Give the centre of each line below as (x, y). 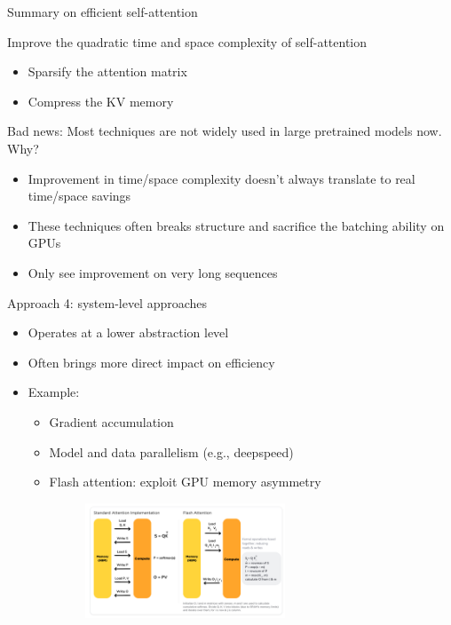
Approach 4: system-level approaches (107, 302)
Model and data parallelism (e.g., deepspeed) (171, 451)
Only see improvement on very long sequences (153, 272)
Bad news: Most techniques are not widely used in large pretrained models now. (225, 131)
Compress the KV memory (101, 101)
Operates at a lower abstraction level (128, 332)
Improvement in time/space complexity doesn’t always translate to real (222, 178)
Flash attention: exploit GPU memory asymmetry (185, 482)
